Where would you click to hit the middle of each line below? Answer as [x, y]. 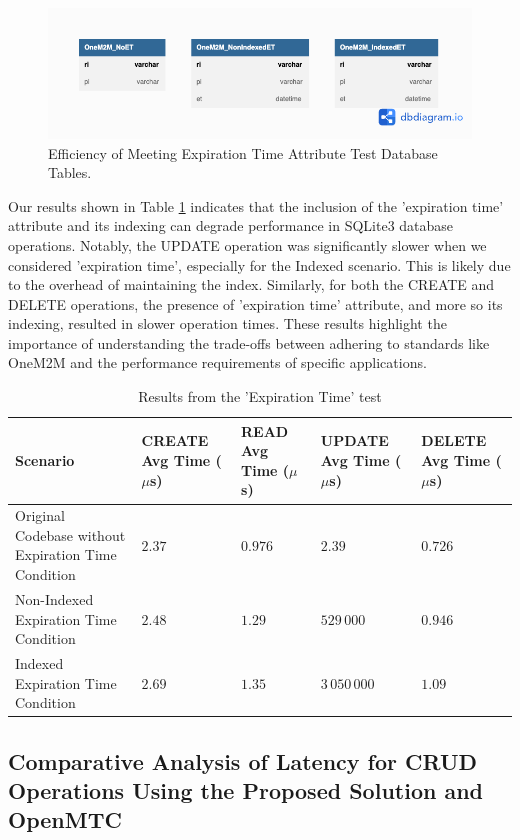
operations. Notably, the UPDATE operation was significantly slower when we [247, 244]
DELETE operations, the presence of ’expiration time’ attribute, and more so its [255, 303]
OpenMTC [65, 819]
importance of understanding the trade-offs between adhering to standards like [249, 342]
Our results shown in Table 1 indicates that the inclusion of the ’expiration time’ [256, 205]
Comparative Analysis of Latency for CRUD [243, 760]
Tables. [70, 172]
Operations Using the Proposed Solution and [245, 790]
